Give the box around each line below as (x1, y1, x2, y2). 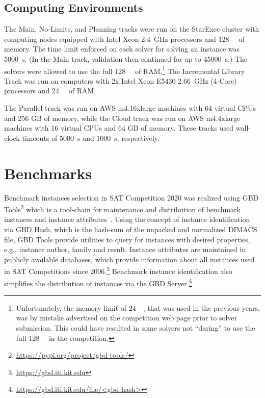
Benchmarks (4, 162, 92, 183)
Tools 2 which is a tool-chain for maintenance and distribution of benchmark (4, 203, 241, 214)
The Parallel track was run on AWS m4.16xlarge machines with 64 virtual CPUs (4, 103, 256, 113)
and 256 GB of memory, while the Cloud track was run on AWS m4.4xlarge (4, 112, 241, 123)
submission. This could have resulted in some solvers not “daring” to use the (16, 322, 255, 333)
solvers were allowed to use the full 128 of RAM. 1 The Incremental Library (4, 64, 245, 76)
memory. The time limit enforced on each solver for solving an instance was (4, 43, 240, 54)
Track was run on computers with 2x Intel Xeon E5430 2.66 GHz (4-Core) (4, 75, 237, 86)
